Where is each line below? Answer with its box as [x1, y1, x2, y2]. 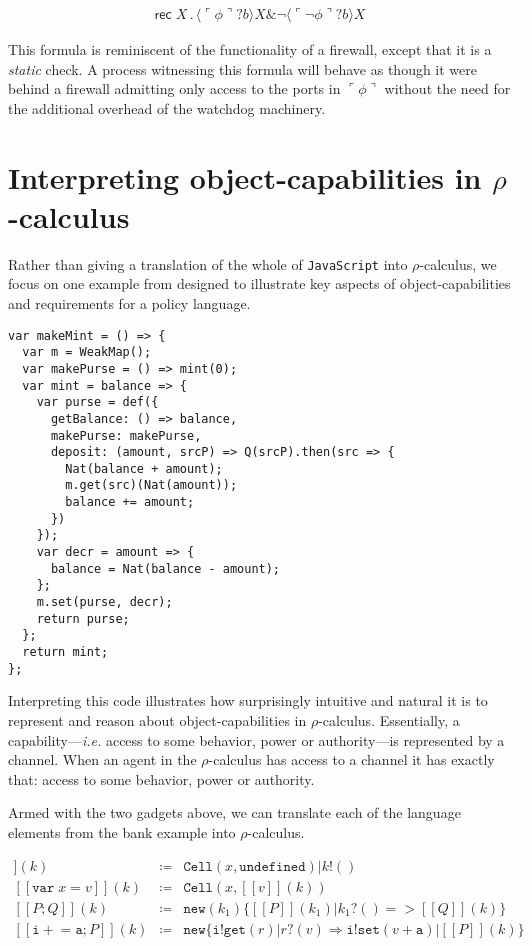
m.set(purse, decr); [36, 595, 173, 610]
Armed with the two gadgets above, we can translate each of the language [8, 802, 461, 823]
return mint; [22, 645, 109, 660]
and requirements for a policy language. [8, 292, 251, 313]
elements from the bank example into [8, 821, 236, 842]
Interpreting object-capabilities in [8, 156, 482, 197]
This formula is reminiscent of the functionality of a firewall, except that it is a [8, 39, 492, 60]
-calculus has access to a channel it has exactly [208, 749, 495, 770]
